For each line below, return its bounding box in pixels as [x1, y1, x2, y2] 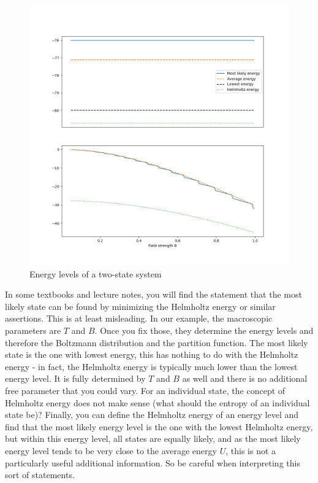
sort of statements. [5, 468, 75, 481]
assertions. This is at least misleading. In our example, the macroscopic [5, 312, 273, 325]
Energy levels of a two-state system [29, 267, 162, 280]
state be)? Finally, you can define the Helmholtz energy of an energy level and [5, 408, 299, 421]
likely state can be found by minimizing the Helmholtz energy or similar [5, 299, 276, 312]
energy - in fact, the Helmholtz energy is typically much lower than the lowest [5, 360, 298, 373]
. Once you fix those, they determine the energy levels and [94, 323, 314, 336]
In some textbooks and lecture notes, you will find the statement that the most [5, 288, 302, 301]
